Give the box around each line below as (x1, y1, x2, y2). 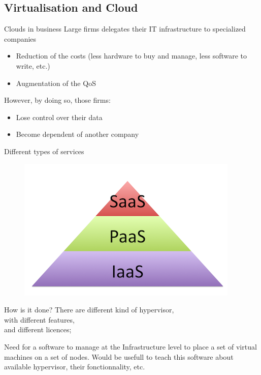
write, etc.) (16, 60, 50, 71)
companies (4, 33, 37, 44)
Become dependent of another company (16, 129, 139, 139)
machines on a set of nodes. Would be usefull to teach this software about (4, 351, 234, 362)
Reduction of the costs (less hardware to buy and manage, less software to (16, 50, 247, 61)
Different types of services (4, 146, 84, 156)
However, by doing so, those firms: (4, 95, 111, 105)
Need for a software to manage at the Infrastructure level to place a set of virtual (4, 341, 257, 352)
